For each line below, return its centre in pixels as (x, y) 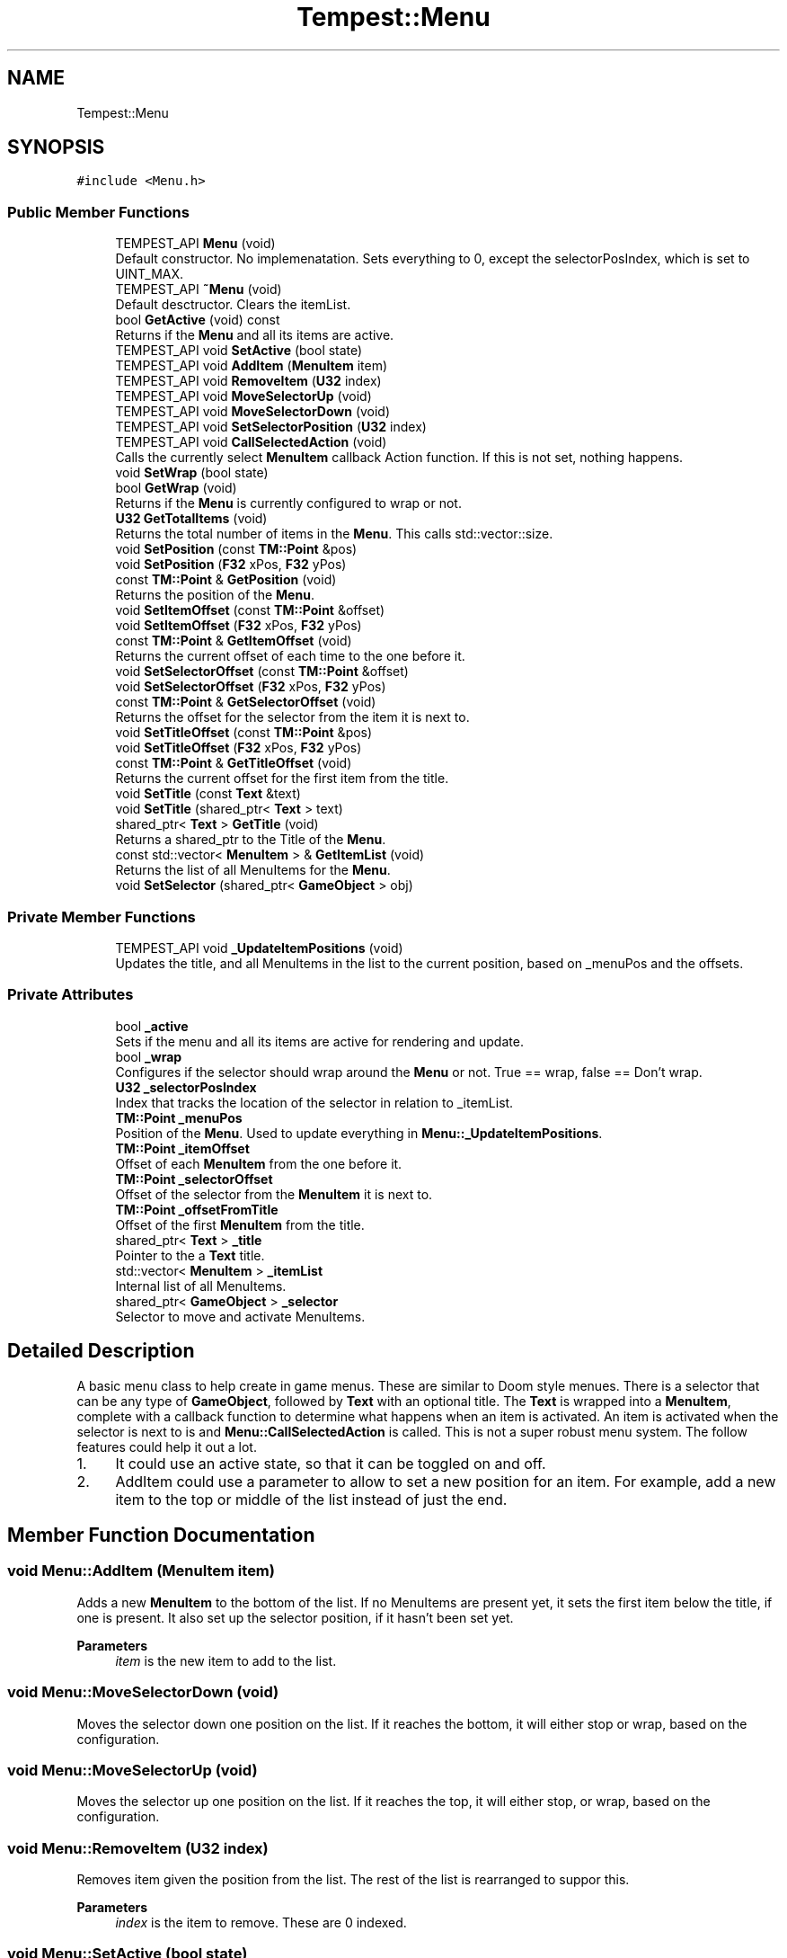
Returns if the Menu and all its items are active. (255, 335)
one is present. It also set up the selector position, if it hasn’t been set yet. (295, 1617)
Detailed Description (101, 1351)
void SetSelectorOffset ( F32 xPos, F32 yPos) (251, 687)
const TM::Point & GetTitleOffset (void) (234, 763)
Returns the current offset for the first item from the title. (282, 779)
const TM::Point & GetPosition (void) (226, 580)
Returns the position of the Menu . (215, 595)
